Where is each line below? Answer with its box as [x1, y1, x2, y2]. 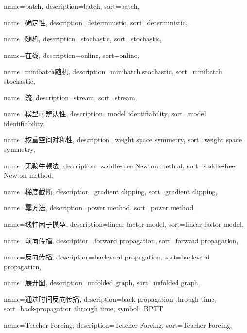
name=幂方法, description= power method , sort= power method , [4, 203, 195, 213]
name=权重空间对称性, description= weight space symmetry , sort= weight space [4, 134, 242, 145]
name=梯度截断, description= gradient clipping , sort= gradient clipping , [4, 186, 218, 196]
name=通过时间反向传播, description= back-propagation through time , [4, 294, 216, 304]
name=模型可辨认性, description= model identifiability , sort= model [4, 109, 206, 119]
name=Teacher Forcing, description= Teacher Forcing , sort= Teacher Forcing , [4, 320, 232, 330]
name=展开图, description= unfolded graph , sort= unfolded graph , [4, 277, 200, 288]
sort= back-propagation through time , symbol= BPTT [4, 303, 163, 314]
